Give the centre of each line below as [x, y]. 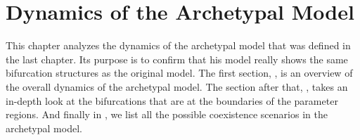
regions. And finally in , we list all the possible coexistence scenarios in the [167, 114]
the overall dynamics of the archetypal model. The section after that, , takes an [177, 86]
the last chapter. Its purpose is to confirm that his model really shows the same [177, 59]
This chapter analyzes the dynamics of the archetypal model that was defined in [178, 45]
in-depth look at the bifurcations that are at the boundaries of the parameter [172, 100]
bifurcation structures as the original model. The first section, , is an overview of [179, 73]
